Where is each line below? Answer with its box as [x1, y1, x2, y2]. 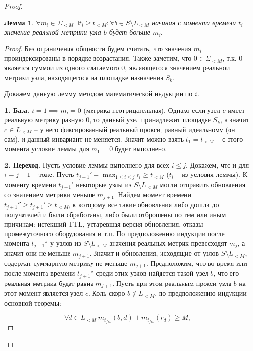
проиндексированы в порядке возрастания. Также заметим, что [4, 53, 192, 63]
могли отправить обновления [160, 179, 246, 189]
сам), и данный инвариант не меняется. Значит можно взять [4, 133, 184, 144]
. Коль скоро [88, 288, 125, 298]
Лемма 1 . [4, 17, 34, 27]
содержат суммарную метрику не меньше [4, 258, 128, 268]
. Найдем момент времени [114, 189, 192, 199]
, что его [213, 268, 239, 278]
